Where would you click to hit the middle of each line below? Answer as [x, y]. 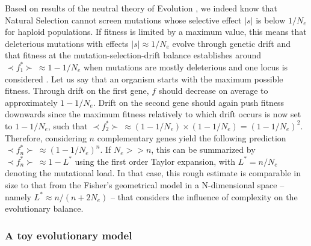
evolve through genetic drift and [231, 43]
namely [18, 196]
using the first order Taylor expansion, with [155, 161]
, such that [68, 125]
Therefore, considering [46, 137]
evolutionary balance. [44, 208]
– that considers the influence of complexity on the [204, 196]
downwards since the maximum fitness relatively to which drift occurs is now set [153, 114]
